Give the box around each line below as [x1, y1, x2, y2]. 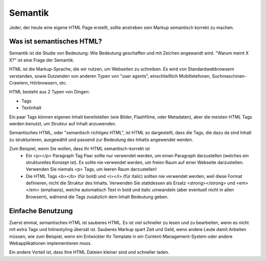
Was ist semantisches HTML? [9, 37, 102, 46]
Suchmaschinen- [212, 73, 247, 79]
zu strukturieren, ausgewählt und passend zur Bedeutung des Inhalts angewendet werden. [9, 137, 194, 143]
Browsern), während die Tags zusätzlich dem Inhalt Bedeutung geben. [26, 194, 169, 200]
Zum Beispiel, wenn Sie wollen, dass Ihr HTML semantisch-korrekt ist [9, 145, 150, 152]
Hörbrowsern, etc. [30, 80, 67, 86]
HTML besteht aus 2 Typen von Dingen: [9, 89, 90, 95]
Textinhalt [21, 105, 42, 111]
